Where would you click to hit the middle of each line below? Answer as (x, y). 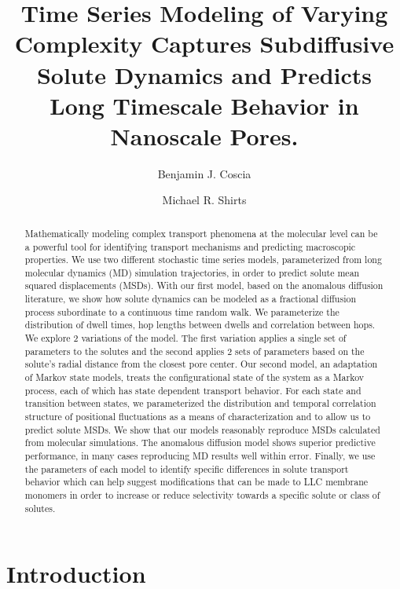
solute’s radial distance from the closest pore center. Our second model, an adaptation (201, 364)
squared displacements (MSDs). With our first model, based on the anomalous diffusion (204, 285)
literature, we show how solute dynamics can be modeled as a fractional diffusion (190, 299)
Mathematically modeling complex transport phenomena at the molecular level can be (201, 233)
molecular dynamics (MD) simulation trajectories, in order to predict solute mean (192, 272)
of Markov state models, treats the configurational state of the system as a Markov (194, 377)
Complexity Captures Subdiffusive (204, 44)
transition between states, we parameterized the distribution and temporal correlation (200, 403)
